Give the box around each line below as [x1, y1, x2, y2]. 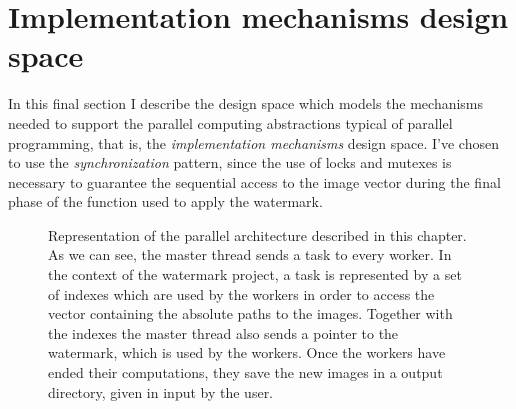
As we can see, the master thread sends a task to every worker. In [48, 244, 452, 265]
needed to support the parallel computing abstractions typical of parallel [8, 112, 453, 133]
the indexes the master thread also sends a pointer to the [48, 322, 399, 343]
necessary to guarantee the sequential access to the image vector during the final [8, 171, 501, 192]
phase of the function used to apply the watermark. [8, 191, 323, 212]
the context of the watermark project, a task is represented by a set [48, 264, 462, 285]
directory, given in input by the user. [48, 381, 274, 402]
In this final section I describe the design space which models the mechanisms [8, 93, 484, 114]
